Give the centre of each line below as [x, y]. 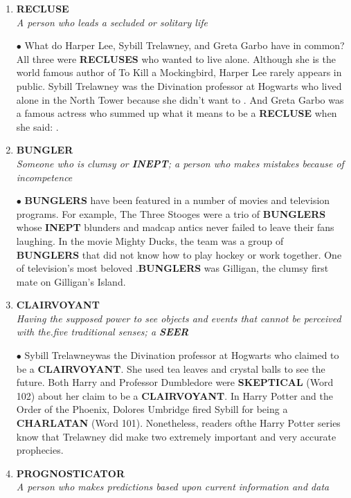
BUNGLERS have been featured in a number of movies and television [177, 200]
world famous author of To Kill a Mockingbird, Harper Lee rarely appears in [179, 72]
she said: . [37, 126]
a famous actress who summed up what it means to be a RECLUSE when [177, 113]
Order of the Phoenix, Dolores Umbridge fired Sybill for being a [152, 409]
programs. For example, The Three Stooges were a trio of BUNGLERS [171, 213]
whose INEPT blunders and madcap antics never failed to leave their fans [175, 227]
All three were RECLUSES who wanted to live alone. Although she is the [176, 58]
